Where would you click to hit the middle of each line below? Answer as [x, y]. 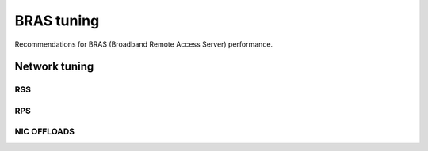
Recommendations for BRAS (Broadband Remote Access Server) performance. [144, 44]
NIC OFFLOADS [45, 132]
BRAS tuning [57, 21]
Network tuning [54, 67]
